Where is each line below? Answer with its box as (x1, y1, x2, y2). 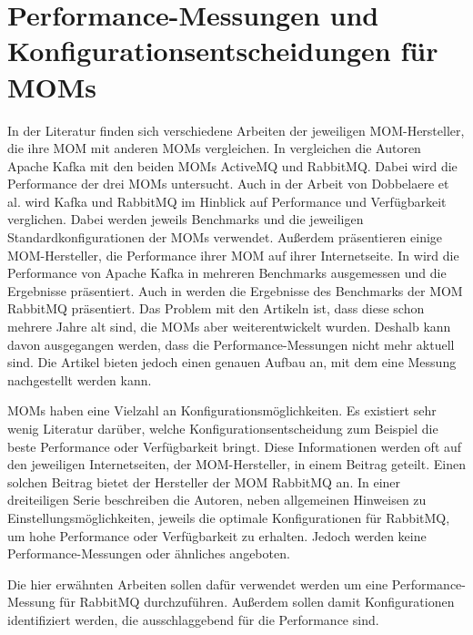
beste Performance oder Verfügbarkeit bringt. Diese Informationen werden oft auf (7, 436, 462, 456)
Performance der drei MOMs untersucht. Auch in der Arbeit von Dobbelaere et (7, 174, 449, 193)
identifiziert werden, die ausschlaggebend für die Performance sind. (7, 609, 379, 629)
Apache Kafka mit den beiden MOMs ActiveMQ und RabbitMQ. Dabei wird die (7, 156, 458, 175)
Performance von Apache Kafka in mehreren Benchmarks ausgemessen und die (7, 263, 447, 282)
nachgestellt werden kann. (7, 370, 152, 389)
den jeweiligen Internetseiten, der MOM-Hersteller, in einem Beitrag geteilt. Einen (7, 455, 466, 474)
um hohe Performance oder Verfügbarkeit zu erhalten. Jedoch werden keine (7, 526, 427, 545)
